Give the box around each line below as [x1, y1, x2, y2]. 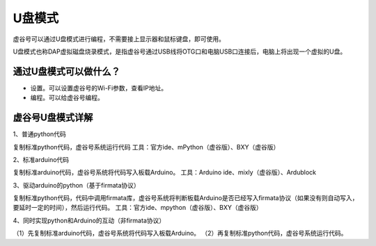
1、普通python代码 [13, 130, 66, 138]
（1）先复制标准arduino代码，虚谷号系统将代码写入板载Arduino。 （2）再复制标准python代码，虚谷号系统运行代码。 [13, 229, 347, 238]
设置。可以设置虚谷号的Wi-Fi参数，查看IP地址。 [30, 83, 167, 92]
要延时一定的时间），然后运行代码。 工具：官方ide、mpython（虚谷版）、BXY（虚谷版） [13, 204, 263, 212]
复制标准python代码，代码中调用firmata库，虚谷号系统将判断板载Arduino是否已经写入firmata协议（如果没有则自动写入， [13, 194, 359, 202]
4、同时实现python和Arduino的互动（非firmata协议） [13, 216, 166, 224]
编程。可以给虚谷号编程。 [30, 94, 104, 102]
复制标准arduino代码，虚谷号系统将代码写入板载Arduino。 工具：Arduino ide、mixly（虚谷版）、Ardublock [13, 168, 317, 177]
